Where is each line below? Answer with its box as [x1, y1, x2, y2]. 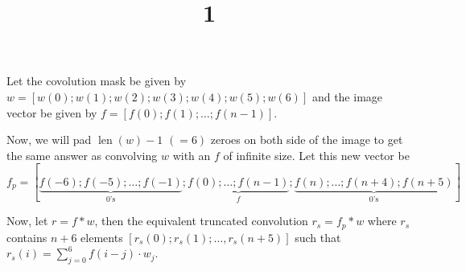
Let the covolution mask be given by [6, 72, 187, 89]
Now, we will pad [6, 131, 92, 148]
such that [295, 228, 341, 245]
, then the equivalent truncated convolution [94, 212, 308, 229]
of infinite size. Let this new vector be [223, 146, 410, 163]
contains [6, 228, 47, 245]
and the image [311, 88, 383, 105]
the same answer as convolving [6, 146, 158, 163]
